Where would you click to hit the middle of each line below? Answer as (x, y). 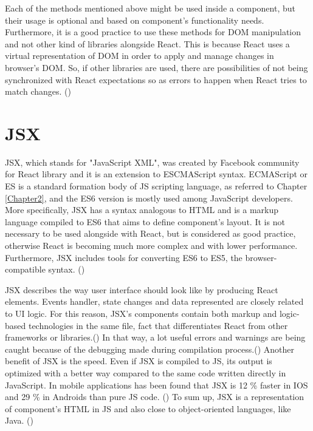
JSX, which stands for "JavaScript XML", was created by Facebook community (152, 162)
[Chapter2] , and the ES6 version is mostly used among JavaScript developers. (149, 198)
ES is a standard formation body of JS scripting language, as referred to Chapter (156, 186)
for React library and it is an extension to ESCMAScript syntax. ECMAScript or (156, 174)
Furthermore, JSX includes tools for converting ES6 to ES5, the (124, 257)
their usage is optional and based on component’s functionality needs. (135, 20)
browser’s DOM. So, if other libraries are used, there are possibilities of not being (156, 67)
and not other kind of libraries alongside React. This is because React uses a (147, 43)
